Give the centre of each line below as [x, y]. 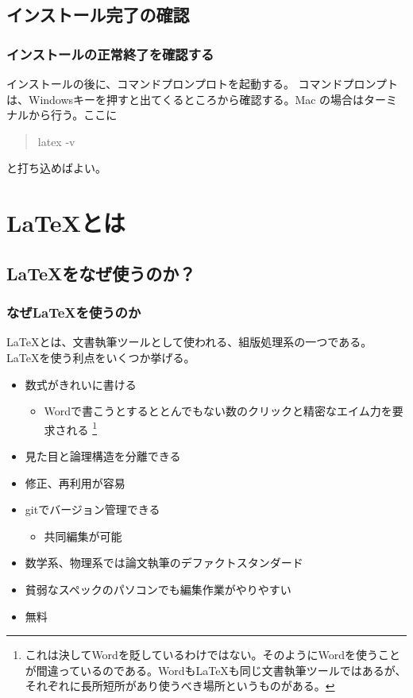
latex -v [56, 141]
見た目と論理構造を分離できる [103, 455]
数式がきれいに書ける [81, 384]
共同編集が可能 [83, 536]
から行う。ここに [73, 115]
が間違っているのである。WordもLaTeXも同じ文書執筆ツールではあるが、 [216, 670]
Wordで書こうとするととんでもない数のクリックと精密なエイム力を [218, 411]
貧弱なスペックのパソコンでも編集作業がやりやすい [158, 589]
